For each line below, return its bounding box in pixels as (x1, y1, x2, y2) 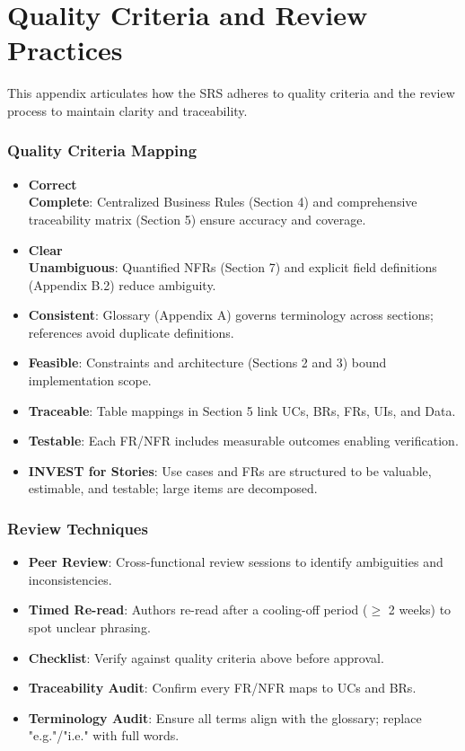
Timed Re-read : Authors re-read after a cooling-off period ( (28, 600, 368, 619)
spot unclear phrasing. (28, 618, 151, 637)
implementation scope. (28, 371, 152, 390)
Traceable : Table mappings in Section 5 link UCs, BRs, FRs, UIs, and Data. (28, 401, 456, 420)
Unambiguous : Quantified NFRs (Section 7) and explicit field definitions (28, 258, 437, 277)
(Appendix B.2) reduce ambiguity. (28, 275, 216, 294)
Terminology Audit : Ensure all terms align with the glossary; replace (28, 708, 422, 727)
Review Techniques (7, 517, 148, 539)
